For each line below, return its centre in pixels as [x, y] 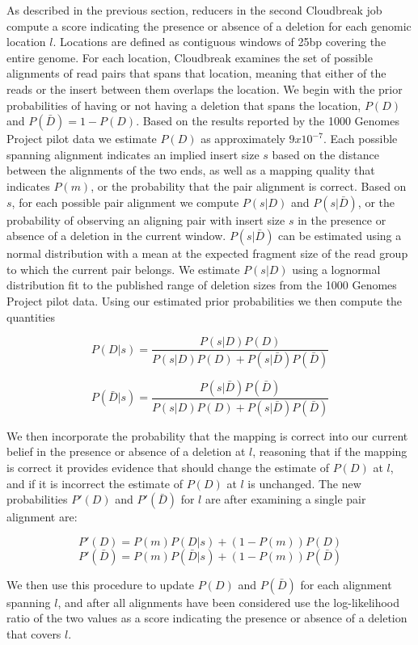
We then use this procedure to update [101, 584]
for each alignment [346, 584]
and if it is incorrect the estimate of [95, 483]
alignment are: [42, 517]
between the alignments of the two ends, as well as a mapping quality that [191, 170]
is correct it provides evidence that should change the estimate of [168, 468]
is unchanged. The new [304, 483]
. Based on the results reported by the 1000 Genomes [268, 121]
